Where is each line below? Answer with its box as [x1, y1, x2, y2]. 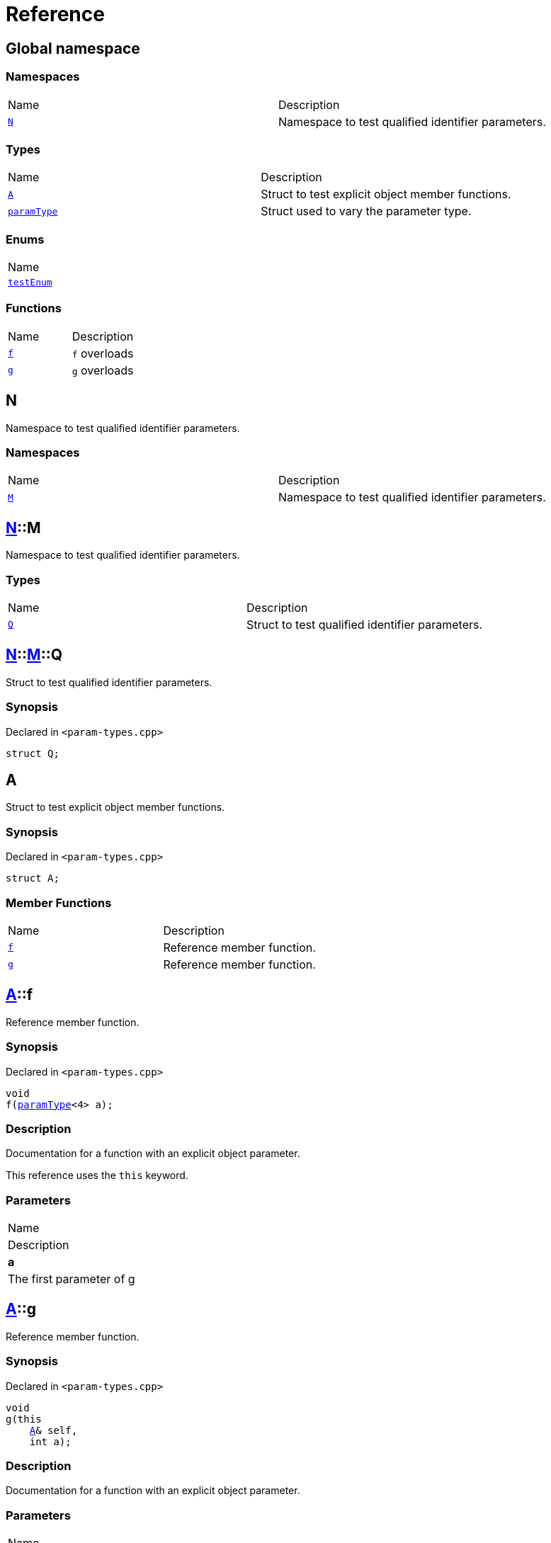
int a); [29, 1435, 72, 1447]
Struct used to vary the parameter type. [261, 204, 472, 219]
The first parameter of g [8, 1272, 135, 1287]
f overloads [72, 346, 134, 360]
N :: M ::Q [6, 646, 62, 664]
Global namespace [6, 39, 140, 57]
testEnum [8, 277, 52, 288]
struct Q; [6, 747, 59, 759]
